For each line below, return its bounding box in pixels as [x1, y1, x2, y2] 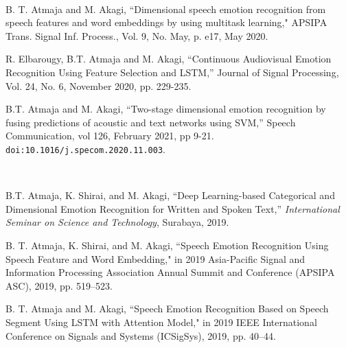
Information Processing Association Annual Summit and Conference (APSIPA [5, 265, 335, 279]
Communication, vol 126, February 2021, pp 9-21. [5, 128, 214, 143]
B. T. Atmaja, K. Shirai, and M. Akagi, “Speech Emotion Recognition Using [5, 237, 329, 252]
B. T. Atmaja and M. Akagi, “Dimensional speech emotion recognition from [5, 1, 326, 16]
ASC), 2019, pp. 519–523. [5, 278, 113, 292]
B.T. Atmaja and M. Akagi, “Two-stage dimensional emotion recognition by [5, 102, 326, 116]
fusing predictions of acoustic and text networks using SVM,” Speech [5, 115, 296, 129]
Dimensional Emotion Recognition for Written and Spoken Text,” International [5, 201, 340, 216]
